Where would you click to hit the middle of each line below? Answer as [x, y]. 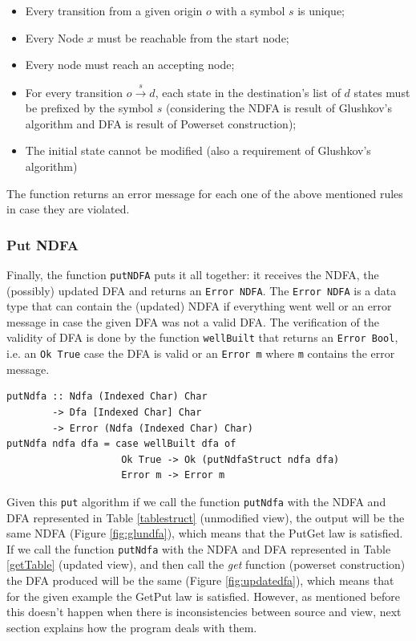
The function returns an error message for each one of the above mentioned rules [205, 193]
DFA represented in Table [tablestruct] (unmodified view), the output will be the [206, 517]
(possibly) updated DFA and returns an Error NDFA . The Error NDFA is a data [202, 290]
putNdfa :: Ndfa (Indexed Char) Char [107, 397]
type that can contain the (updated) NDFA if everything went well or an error [199, 306]
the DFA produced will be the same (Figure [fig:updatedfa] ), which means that [200, 580]
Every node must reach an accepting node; [130, 65]
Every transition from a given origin [114, 10]
